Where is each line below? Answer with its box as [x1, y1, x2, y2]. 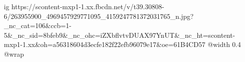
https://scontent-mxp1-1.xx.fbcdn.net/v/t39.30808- [11, 1, 164, 11]
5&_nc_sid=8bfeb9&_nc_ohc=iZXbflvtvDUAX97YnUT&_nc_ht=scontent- [4, 30, 235, 40]
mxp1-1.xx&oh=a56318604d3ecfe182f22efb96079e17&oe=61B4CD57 [4, 39, 206, 49]
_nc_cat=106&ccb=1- [4, 20, 72, 31]
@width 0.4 [208, 39, 241, 49]
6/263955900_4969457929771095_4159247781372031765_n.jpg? [4, 11, 194, 21]
